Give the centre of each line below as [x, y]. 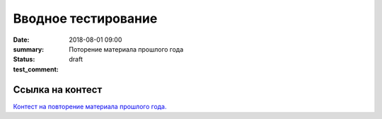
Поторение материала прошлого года [126, 49]
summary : [29, 49]
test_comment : [36, 69]
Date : [21, 40]
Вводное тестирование [85, 18]
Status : [24, 59]
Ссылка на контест [58, 90]
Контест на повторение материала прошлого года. [90, 106]
